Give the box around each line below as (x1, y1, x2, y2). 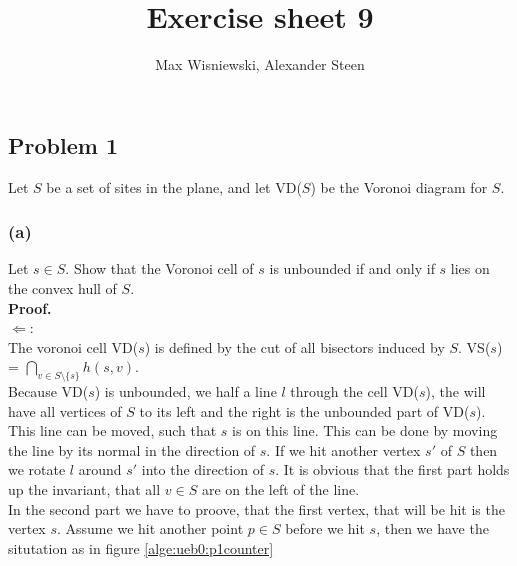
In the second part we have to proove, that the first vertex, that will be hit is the (8, 498, 505, 519)
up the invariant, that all (8, 479, 161, 500)
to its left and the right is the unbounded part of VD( (139, 400, 470, 421)
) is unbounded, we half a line (94, 381, 277, 402)
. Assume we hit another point (57, 518, 244, 539)
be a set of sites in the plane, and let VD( (46, 176, 302, 197)
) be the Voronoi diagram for (310, 176, 488, 197)
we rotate (8, 459, 66, 480)
